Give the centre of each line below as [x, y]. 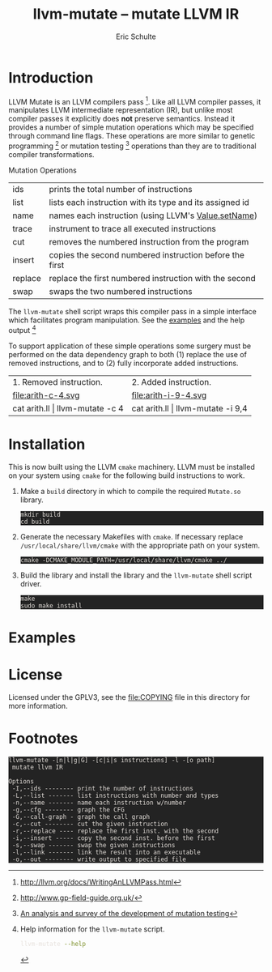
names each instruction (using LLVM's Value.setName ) [153, 215]
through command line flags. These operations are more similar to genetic [132, 136]
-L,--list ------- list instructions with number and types [115, 795]
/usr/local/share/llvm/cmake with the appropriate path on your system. [140, 545]
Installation [47, 444]
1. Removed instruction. [57, 382]
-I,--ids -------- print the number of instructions [103, 788]
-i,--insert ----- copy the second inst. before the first [114, 838]
